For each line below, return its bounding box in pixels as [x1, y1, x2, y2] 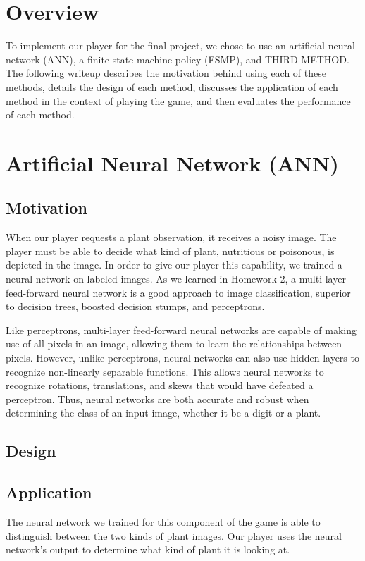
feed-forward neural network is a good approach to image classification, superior [6, 285, 351, 300]
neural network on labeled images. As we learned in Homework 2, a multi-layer [6, 271, 346, 286]
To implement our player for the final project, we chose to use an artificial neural [6, 38, 355, 53]
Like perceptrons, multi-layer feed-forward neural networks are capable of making [6, 322, 357, 337]
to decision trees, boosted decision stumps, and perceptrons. [6, 299, 265, 314]
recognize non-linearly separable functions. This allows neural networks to [6, 364, 324, 378]
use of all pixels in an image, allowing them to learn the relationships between [6, 336, 342, 351]
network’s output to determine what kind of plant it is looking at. [6, 542, 290, 557]
